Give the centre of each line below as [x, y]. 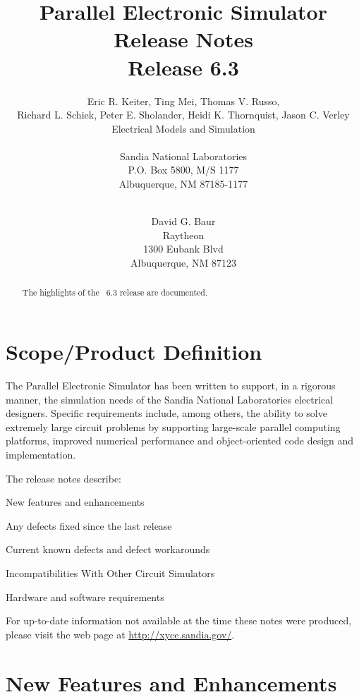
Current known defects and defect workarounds [108, 549]
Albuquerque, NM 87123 [183, 263]
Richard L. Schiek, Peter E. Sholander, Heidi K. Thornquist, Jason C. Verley [183, 115]
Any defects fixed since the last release [89, 525]
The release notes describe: [63, 478]
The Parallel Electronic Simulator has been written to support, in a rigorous [171, 386]
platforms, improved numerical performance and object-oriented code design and [180, 441]
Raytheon [183, 235]
